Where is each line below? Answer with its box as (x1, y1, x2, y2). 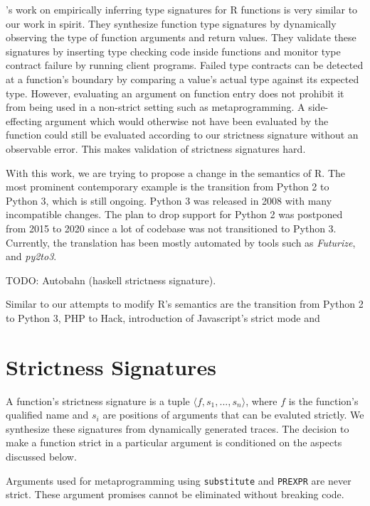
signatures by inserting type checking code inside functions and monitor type (6, 43, 341, 58)
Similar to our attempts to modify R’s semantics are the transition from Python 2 (6, 296, 364, 311)
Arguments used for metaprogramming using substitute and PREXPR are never (6, 473, 351, 488)
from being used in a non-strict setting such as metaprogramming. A (6, 99, 305, 114)
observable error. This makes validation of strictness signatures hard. (6, 141, 306, 156)
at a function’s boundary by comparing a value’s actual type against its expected (6, 71, 359, 86)
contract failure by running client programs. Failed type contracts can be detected (6, 58, 364, 72)
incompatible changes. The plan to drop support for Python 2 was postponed (6, 207, 343, 222)
